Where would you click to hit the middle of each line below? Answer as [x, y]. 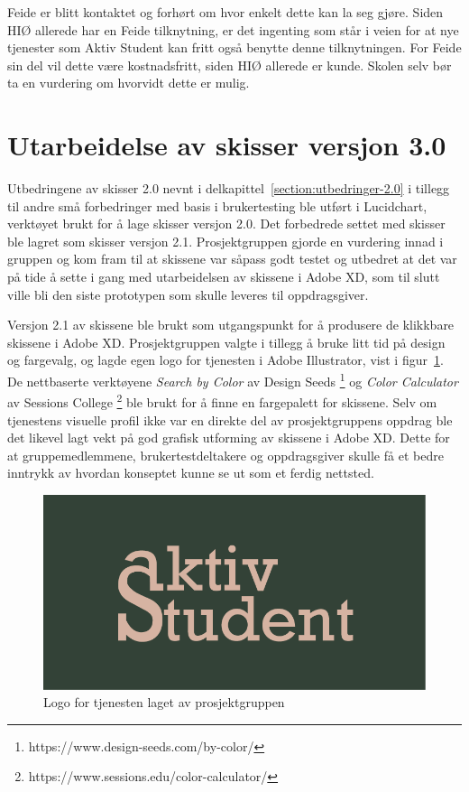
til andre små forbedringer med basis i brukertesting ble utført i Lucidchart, [217, 205]
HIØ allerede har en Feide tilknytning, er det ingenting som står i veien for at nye [233, 29]
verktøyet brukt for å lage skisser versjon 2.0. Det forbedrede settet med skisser [226, 224]
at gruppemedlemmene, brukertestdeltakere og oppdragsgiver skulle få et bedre [225, 455]
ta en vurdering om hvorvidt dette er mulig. [129, 83]
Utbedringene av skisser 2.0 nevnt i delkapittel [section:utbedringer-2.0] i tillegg [229, 188]
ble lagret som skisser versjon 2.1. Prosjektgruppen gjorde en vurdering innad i [225, 241]
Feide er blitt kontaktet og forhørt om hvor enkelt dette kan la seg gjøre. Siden [225, 12]
